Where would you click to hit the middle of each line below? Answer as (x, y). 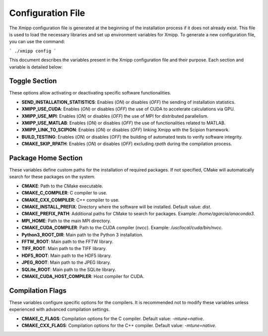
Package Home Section (46, 158)
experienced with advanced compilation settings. (60, 309)
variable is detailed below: (36, 67)
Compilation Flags (38, 291)
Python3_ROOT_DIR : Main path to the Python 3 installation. (82, 235)
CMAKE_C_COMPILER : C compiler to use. (65, 193)
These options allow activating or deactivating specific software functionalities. (90, 93)
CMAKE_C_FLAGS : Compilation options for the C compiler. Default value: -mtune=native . (113, 319)
